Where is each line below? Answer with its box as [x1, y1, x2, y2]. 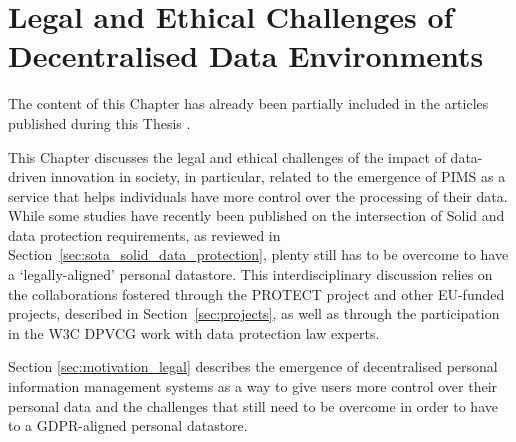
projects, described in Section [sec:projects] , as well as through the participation [8, 303, 500, 324]
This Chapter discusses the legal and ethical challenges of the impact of [8, 146, 446, 167]
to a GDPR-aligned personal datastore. [8, 415, 248, 436]
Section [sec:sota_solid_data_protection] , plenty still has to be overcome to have [8, 244, 509, 265]
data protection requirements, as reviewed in [8, 224, 281, 245]
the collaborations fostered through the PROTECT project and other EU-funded [8, 283, 505, 304]
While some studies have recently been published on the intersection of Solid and [8, 205, 505, 226]
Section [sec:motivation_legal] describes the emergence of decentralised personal [8, 356, 498, 377]
